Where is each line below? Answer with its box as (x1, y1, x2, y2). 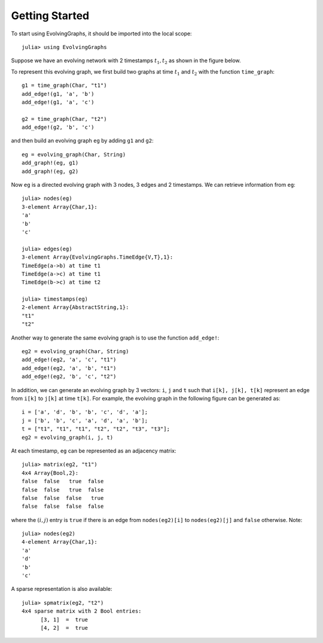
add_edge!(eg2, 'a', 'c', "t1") (22, 356, 117, 363)
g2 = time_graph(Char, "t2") (22, 116, 107, 122)
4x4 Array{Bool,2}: (22, 469, 79, 476)
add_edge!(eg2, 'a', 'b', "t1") (22, 365, 117, 371)
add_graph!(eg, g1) (22, 159, 79, 166)
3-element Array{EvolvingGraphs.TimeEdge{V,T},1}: (22, 254, 173, 260)
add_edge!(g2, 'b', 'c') (22, 124, 95, 131)
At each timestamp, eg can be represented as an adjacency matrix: (11, 447, 176, 454)
